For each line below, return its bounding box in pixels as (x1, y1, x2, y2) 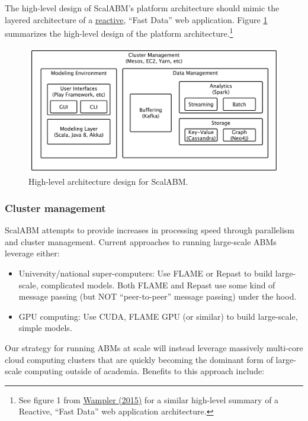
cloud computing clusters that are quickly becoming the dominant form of (5, 353, 273, 365)
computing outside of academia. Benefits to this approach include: (24, 365, 265, 377)
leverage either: (5, 247, 60, 259)
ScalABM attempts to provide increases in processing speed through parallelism (5, 224, 294, 236)
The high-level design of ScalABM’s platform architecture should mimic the (5, 2, 280, 14)
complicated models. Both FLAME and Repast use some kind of (41, 278, 275, 291)
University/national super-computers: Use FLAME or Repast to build (18, 267, 273, 279)
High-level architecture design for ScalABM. (28, 175, 188, 188)
